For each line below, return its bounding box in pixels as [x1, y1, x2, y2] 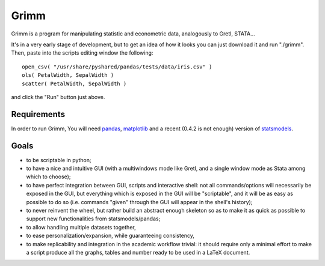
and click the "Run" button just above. [11, 93, 105, 100]
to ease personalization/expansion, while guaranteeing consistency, [26, 232, 195, 240]
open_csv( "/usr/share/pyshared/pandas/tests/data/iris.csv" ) [22, 63, 212, 70]
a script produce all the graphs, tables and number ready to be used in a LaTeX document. [26, 249, 250, 256]
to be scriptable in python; [26, 156, 91, 163]
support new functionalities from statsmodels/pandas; [26, 215, 161, 222]
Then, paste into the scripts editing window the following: [11, 49, 153, 56]
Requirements [11, 109, 66, 119]
